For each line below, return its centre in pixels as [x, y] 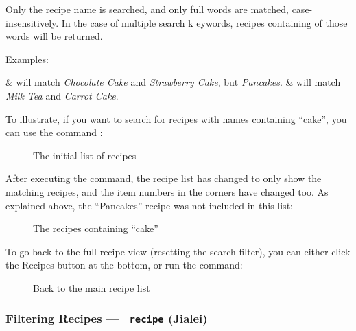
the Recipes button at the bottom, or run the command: [124, 265]
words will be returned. [54, 36]
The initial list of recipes [85, 155]
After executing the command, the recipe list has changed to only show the [164, 178]
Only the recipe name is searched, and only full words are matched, [147, 9]
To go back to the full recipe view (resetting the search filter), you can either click [178, 251]
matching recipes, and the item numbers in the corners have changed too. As [167, 191]
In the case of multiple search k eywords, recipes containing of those [204, 22]
